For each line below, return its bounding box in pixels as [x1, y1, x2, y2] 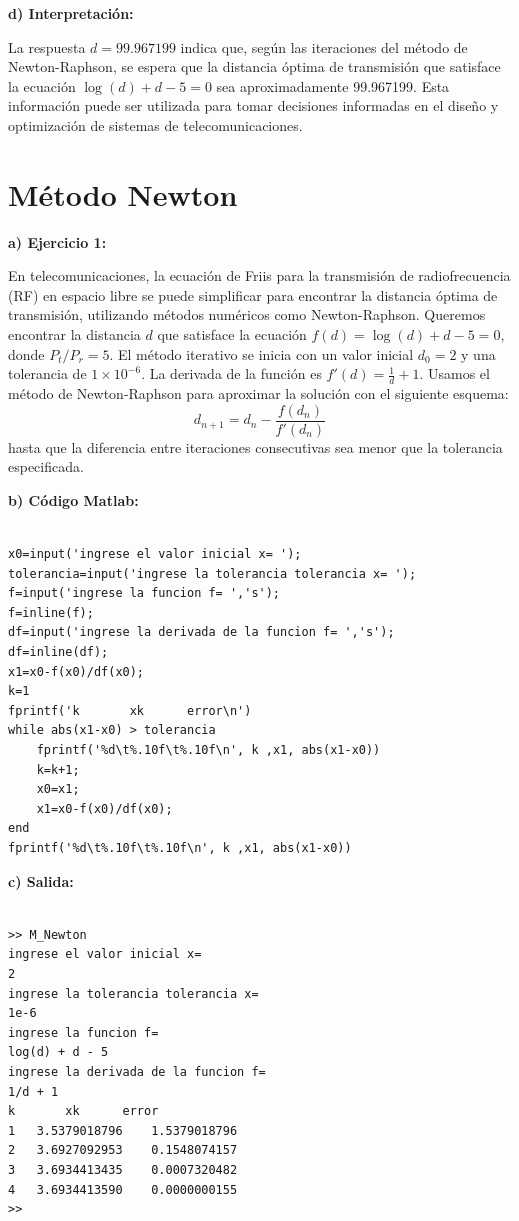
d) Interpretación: [8, 3, 134, 23]
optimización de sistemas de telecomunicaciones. [8, 114, 303, 135]
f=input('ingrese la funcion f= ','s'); [8, 586, 281, 601]
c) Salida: [8, 870, 74, 891]
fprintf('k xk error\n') [8, 703, 252, 718]
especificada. [8, 456, 84, 477]
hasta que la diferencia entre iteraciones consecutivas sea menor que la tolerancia [8, 436, 503, 457]
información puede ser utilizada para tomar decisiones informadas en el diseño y [8, 95, 499, 116]
